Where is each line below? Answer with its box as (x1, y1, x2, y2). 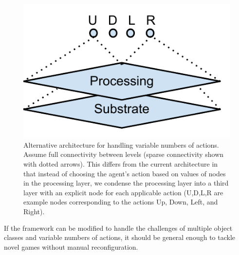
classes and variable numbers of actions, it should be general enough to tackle (4, 232, 236, 242)
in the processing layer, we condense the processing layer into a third (23, 178, 229, 188)
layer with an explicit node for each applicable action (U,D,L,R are (23, 187, 223, 197)
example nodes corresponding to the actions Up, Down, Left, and (23, 197, 218, 207)
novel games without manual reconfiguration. (4, 241, 138, 252)
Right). (23, 206, 45, 217)
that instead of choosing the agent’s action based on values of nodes (23, 168, 226, 178)
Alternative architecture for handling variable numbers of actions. (23, 139, 219, 150)
